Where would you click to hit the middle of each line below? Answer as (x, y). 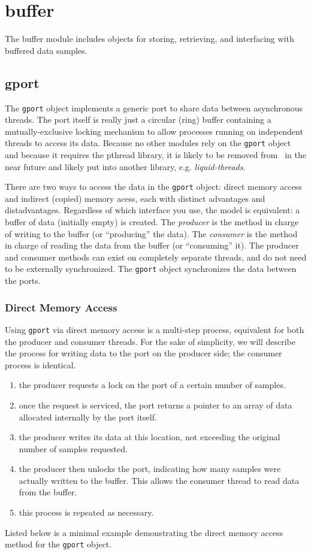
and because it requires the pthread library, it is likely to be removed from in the (155, 155)
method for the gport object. (58, 544)
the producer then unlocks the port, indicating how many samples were (150, 469)
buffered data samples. (46, 50)
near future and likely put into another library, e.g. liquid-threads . (125, 166)
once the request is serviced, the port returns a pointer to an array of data (155, 405)
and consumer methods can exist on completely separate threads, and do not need (156, 257)
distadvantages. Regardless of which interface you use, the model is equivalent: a (153, 210)
